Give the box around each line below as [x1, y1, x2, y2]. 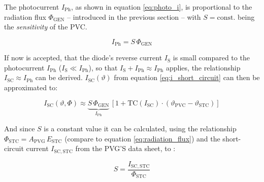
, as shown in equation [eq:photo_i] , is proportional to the [71, 2, 252, 12]
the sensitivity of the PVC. [4, 21, 87, 32]
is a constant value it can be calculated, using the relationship [44, 123, 237, 133]
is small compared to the [173, 52, 250, 63]
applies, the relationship [166, 62, 241, 72]
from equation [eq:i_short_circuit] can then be [114, 72, 260, 83]
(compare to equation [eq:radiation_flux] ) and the [64, 133, 220, 143]
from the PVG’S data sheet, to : [75, 143, 176, 154]
